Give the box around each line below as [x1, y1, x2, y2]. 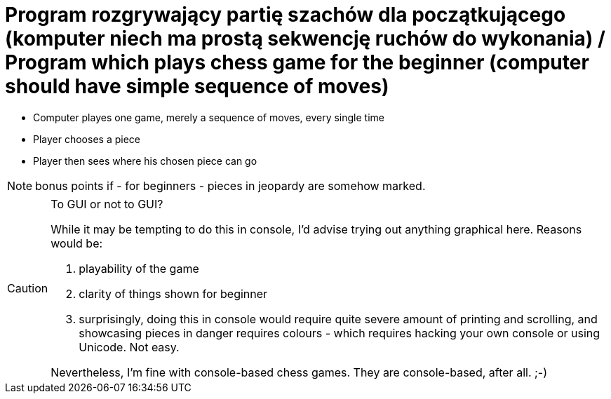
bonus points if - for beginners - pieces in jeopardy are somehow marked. [35, 178, 426, 193]
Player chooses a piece [33, 133, 140, 145]
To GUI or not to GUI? [51, 196, 163, 211]
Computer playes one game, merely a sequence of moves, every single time [33, 111, 384, 123]
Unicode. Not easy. [79, 339, 180, 354]
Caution [7, 280, 48, 295]
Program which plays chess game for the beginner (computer [5, 50, 589, 74]
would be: [51, 236, 103, 250]
